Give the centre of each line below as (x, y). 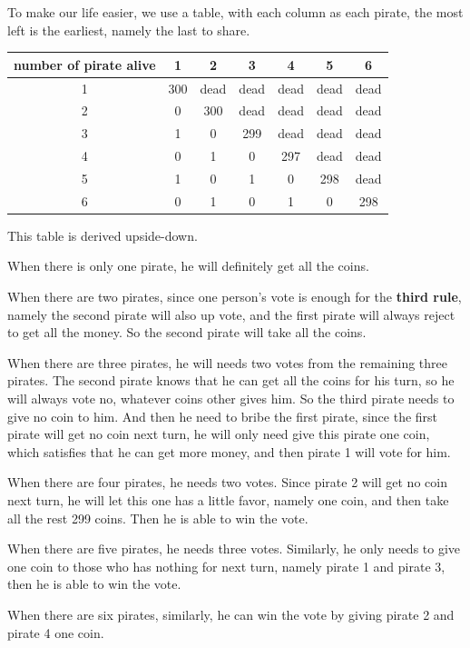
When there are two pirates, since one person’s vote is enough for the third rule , (235, 297)
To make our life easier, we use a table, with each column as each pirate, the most (235, 12)
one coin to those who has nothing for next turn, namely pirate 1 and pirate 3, (226, 566)
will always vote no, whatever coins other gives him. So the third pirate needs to (231, 398)
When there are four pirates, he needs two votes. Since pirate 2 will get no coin (227, 482)
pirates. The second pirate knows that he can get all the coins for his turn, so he (231, 380)
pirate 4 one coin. (56, 632)
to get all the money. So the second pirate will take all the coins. (187, 332)
